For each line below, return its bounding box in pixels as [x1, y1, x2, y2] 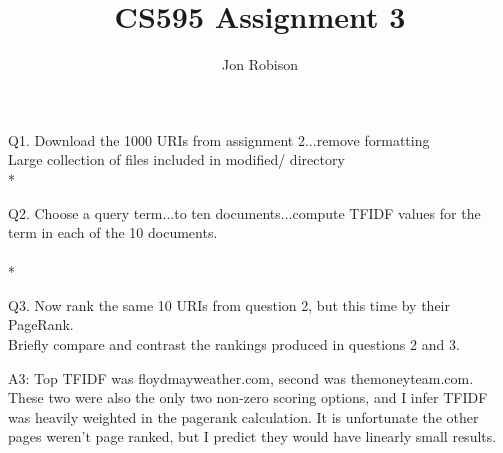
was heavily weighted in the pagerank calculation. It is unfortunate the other [8, 406, 479, 427]
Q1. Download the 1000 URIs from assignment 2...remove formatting [8, 129, 430, 150]
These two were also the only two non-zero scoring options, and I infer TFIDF [8, 387, 488, 408]
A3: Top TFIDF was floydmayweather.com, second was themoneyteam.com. [8, 367, 474, 388]
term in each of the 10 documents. [8, 222, 218, 243]
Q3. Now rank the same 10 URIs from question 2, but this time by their [8, 294, 450, 315]
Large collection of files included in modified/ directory [8, 149, 345, 170]
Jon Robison [222, 54, 298, 75]
